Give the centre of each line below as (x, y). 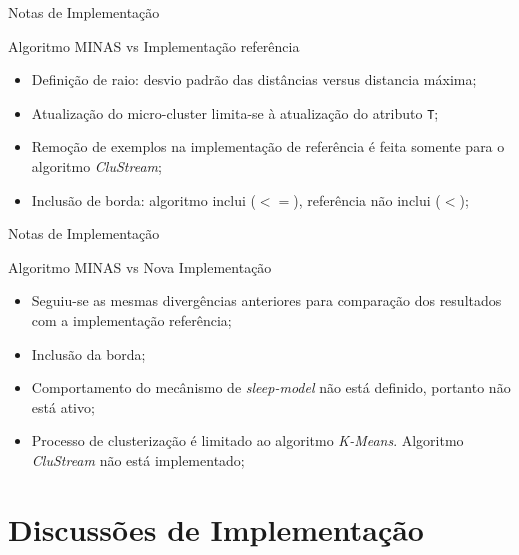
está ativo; (63, 406)
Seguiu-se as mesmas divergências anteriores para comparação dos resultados (266, 300)
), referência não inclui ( (367, 199)
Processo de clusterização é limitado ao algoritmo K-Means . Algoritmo (247, 440)
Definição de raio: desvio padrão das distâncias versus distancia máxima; (254, 79)
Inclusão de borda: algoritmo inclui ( (143, 199)
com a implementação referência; (131, 320)
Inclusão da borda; (88, 353)
